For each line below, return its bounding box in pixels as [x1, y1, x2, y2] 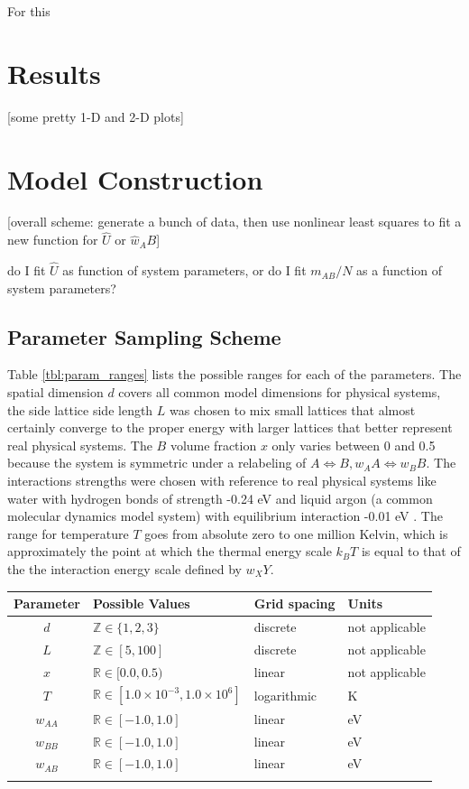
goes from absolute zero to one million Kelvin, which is [144, 524, 448, 543]
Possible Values [92, 594, 190, 613]
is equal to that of [361, 542, 461, 561]
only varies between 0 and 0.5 [271, 435, 436, 454]
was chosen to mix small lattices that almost [170, 400, 416, 419]
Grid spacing [253, 594, 336, 613]
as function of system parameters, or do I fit [62, 261, 307, 280]
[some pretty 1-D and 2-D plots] [7, 107, 184, 125]
